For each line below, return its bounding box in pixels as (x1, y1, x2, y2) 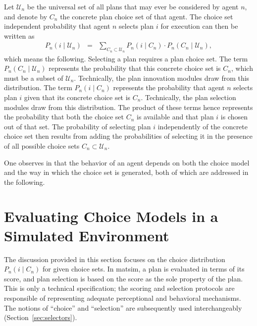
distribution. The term (4, 82, 72, 93)
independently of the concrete (157, 121, 248, 131)
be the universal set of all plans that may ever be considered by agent (27, 1, 239, 11)
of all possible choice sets (4, 140, 80, 151)
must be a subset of (4, 72, 63, 83)
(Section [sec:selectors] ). (4, 312, 77, 323)
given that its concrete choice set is (24, 92, 131, 102)
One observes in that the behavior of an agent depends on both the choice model (4, 157, 250, 167)
